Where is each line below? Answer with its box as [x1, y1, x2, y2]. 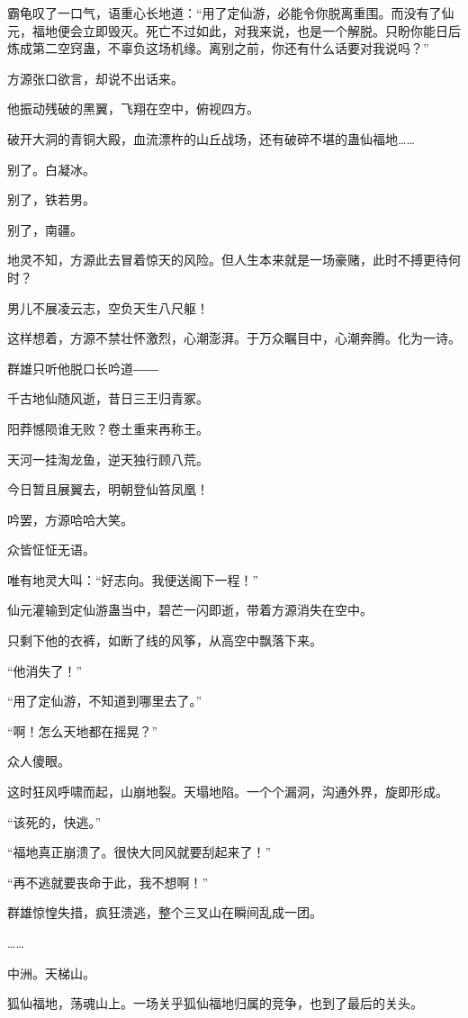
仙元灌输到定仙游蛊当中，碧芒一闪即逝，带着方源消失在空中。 [7, 600, 373, 619]
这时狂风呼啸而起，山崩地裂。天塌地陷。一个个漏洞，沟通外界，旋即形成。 [7, 782, 448, 801]
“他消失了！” [7, 661, 83, 680]
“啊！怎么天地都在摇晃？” [7, 721, 158, 740]
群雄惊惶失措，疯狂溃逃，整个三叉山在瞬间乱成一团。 [7, 903, 322, 922]
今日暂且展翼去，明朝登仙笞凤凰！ [7, 480, 209, 499]
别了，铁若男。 [7, 190, 95, 209]
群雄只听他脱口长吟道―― [7, 358, 158, 377]
